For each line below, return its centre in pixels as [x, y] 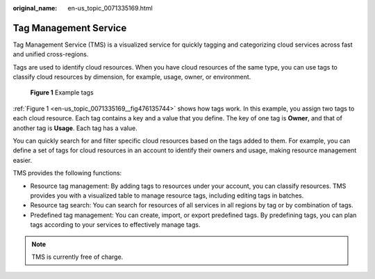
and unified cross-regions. [51, 54]
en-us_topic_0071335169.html [110, 8]
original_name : [35, 8]
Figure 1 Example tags [62, 93]
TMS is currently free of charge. [77, 257]
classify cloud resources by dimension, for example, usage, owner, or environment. [132, 77]
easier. [23, 160]
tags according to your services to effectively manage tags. [115, 225]
